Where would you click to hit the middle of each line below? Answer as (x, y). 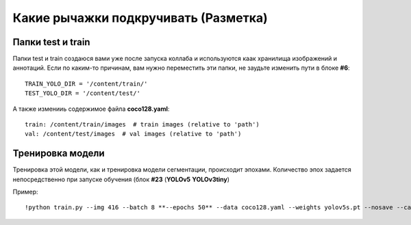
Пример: (25, 192)
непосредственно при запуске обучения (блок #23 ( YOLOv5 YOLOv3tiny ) (121, 179)
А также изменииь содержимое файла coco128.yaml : (91, 109)
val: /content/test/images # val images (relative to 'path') (133, 134)
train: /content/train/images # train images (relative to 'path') (142, 124)
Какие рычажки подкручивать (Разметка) (140, 18)
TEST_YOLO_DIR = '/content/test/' (83, 93)
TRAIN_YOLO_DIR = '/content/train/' (86, 83)
